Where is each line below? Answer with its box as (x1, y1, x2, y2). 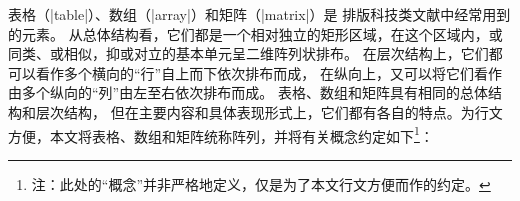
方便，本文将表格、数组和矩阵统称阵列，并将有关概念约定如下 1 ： (8, 122, 434, 146)
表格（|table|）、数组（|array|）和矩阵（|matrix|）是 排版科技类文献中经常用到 (8, 4, 511, 24)
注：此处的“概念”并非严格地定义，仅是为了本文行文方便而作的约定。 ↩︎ (31, 173, 491, 194)
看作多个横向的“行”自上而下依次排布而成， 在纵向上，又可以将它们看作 (35, 62, 502, 83)
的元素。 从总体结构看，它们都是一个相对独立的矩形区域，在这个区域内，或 (8, 23, 503, 44)
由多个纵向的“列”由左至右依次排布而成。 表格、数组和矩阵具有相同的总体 (8, 82, 488, 103)
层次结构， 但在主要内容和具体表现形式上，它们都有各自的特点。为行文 (35, 101, 503, 122)
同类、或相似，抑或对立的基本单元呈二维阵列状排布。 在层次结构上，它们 (8, 43, 489, 64)
